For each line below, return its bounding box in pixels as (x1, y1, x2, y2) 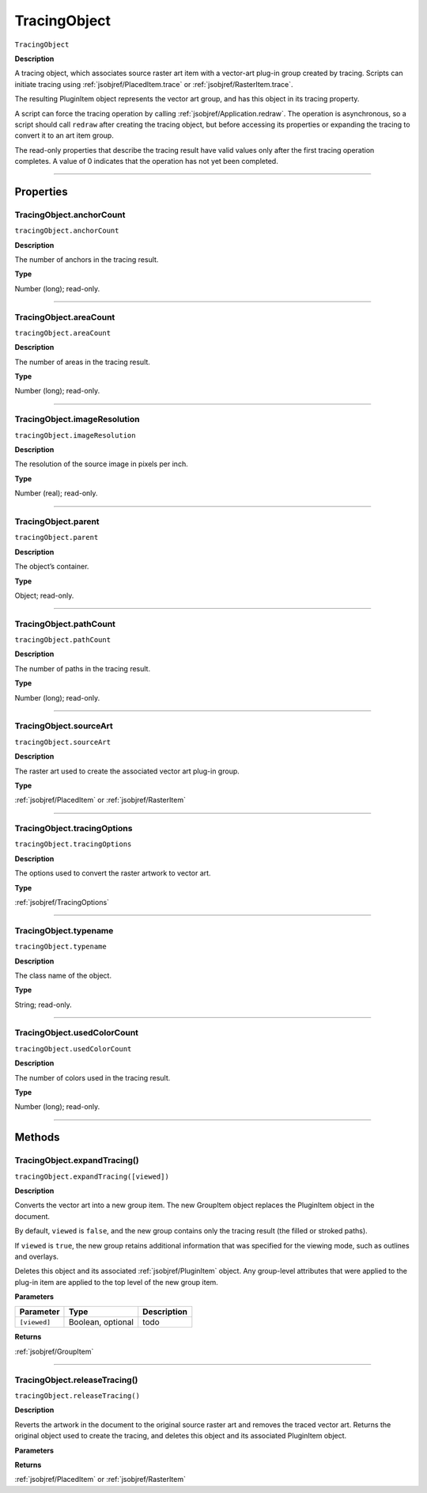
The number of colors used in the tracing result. (14, 1073, 171, 1082)
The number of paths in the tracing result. (14, 663, 150, 673)
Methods (14, 1130, 60, 1144)
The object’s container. (14, 562, 89, 572)
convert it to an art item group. (14, 131, 114, 140)
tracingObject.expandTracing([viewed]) (14, 1172, 169, 1181)
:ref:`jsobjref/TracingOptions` (14, 898, 110, 906)
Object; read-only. (14, 591, 74, 600)
